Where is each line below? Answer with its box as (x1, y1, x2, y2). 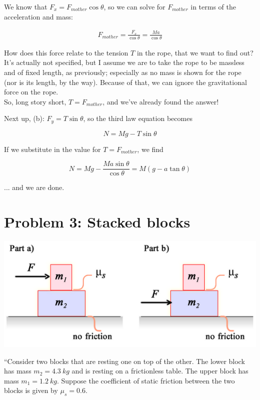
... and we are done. (4, 182, 64, 192)
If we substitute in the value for (4, 143, 101, 154)
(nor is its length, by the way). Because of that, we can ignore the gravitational (4, 76, 247, 87)
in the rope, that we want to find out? (136, 47, 253, 57)
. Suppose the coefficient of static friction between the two (56, 375, 235, 385)
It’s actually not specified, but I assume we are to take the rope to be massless (4, 57, 244, 67)
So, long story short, (4, 96, 66, 106)
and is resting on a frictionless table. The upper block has (71, 365, 248, 376)
